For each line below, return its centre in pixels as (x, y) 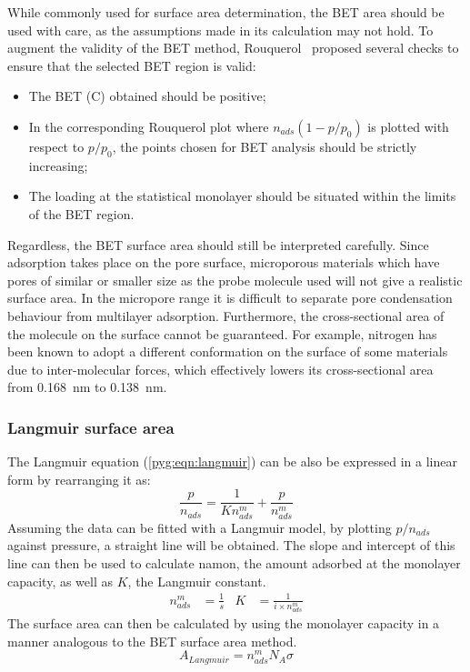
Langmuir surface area (91, 427)
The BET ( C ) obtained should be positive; (147, 96)
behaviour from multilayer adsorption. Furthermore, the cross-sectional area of (226, 315)
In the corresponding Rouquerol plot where (149, 126)
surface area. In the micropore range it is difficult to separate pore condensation (230, 298)
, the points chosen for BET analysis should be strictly (265, 146)
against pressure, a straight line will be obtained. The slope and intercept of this (231, 545)
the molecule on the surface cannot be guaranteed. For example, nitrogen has (222, 333)
